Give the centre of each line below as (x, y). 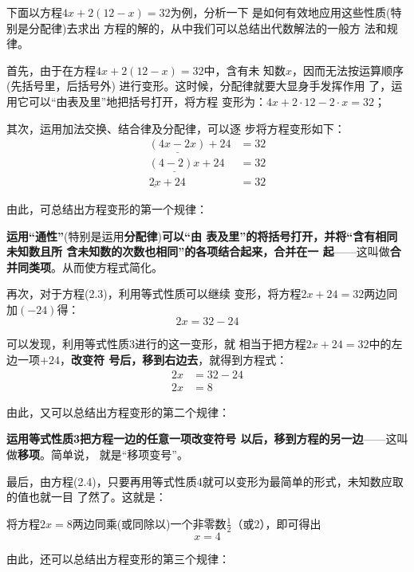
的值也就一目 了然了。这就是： (87, 497)
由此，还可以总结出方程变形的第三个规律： (118, 558)
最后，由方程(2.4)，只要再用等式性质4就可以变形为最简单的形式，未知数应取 (205, 481)
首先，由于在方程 (51, 70)
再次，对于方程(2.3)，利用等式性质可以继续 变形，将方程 (154, 294)
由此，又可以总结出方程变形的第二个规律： (118, 411)
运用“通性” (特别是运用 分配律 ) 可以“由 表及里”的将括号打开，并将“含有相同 (202, 235)
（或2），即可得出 (276, 523)
